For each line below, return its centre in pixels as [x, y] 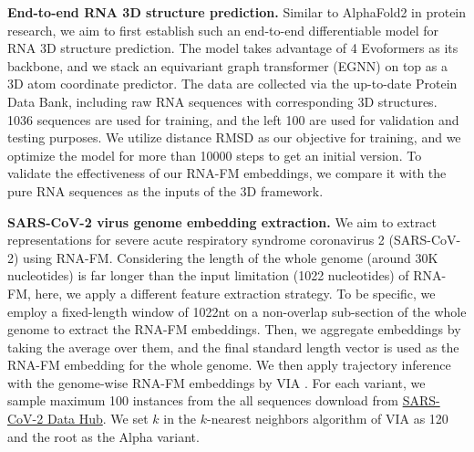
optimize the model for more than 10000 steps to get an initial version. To [215, 155]
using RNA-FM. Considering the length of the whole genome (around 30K [231, 257]
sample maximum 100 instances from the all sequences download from [203, 400]
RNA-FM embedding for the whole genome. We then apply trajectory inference [229, 365]
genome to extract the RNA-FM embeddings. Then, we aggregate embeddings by [234, 329]
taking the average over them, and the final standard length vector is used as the [233, 347]
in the [180, 419]
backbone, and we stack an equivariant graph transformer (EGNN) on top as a [227, 65]
